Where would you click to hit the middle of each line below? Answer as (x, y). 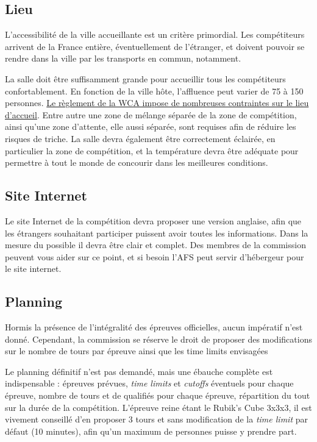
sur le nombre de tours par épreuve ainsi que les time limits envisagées (137, 351)
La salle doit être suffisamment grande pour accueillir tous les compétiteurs (145, 78)
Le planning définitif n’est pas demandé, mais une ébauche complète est (139, 371)
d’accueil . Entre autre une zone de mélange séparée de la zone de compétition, (151, 114)
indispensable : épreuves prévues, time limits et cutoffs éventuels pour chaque (149, 383)
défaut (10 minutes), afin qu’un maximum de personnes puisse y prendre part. (151, 431)
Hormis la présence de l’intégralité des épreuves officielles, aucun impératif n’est (154, 327)
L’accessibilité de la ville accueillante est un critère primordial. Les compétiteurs (155, 34)
